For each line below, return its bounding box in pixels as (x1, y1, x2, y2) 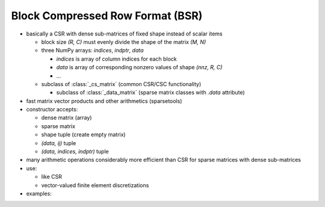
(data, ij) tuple (41, 139, 76, 147)
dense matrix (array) (41, 114, 92, 122)
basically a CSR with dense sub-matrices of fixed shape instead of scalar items (26, 30, 223, 37)
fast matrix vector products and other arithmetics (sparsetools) (26, 97, 182, 105)
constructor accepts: (26, 106, 78, 113)
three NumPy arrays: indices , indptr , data (41, 47, 144, 54)
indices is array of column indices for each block (56, 55, 177, 63)
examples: (26, 190, 52, 197)
